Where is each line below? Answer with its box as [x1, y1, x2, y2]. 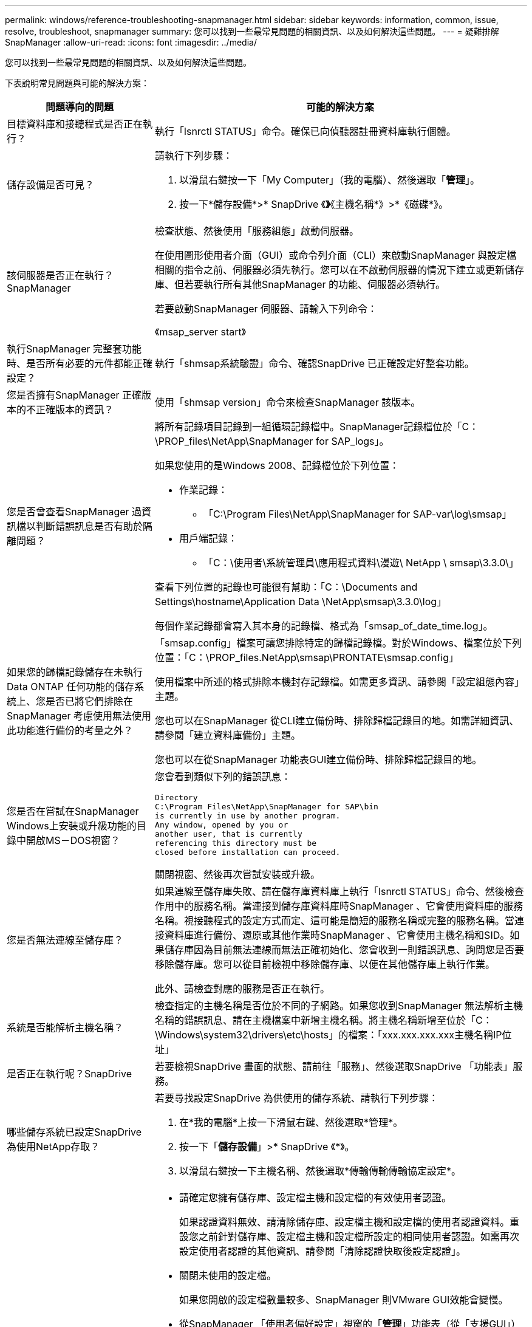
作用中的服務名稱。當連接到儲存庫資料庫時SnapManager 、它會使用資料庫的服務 [155, 900, 523, 912]
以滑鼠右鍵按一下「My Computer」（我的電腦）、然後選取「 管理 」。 [179, 174, 480, 186]
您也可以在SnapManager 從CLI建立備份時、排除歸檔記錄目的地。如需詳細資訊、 [155, 715, 519, 727]
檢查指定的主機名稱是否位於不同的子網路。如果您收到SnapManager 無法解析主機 [155, 1000, 523, 1012]
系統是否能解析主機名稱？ [7, 1021, 124, 1034]
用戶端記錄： [179, 532, 238, 544]
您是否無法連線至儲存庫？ [7, 934, 124, 946]
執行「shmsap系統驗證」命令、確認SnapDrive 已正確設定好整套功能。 [155, 357, 474, 369]
